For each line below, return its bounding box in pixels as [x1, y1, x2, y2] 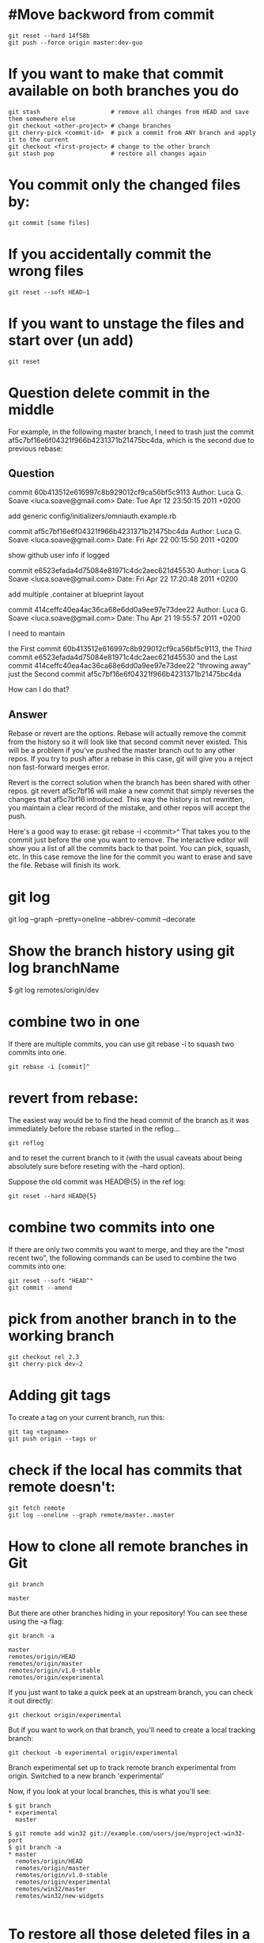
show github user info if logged [8, 551, 110, 560]
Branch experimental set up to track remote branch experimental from [8, 1762, 236, 1772]
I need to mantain [8, 628, 66, 639]
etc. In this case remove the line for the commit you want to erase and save [8, 852, 253, 861]
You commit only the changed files [8, 176, 241, 194]
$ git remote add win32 [8, 1829, 87, 1838]
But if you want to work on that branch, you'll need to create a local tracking [8, 1725, 255, 1735]
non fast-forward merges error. [8, 762, 110, 772]
